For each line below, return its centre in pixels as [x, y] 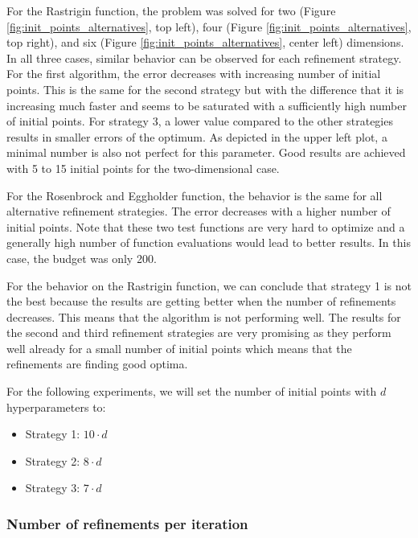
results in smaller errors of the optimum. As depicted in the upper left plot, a [197, 136]
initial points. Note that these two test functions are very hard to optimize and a [206, 226]
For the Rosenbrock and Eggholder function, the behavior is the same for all [195, 195]
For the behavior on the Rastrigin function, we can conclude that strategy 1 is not [209, 285]
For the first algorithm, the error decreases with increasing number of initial [194, 74]
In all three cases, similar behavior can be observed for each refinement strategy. [204, 57]
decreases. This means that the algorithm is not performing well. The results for [204, 316]
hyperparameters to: [56, 407]
